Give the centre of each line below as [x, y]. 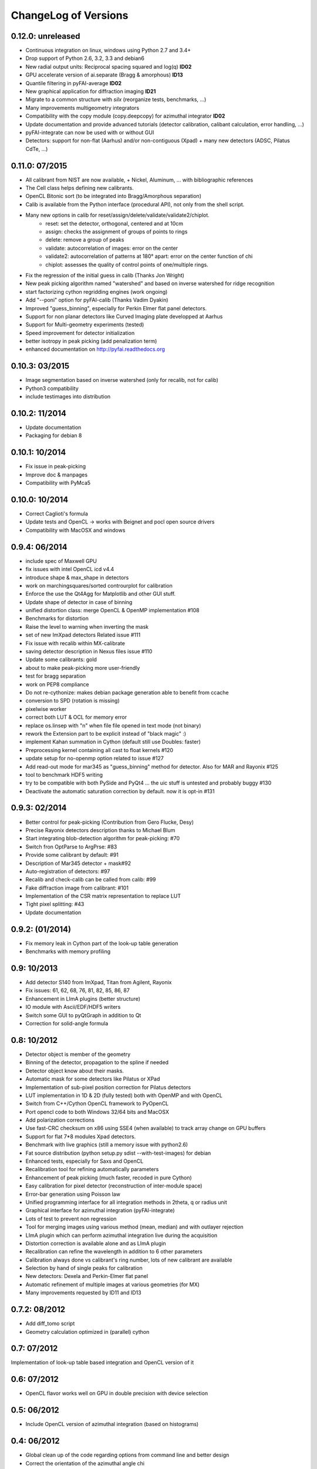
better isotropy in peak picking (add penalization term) [91, 341]
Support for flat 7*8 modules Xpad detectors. [81, 1136]
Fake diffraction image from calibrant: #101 [77, 888]
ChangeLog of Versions [70, 15]
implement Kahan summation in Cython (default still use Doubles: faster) [113, 742]
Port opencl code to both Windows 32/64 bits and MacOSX [97, 1112]
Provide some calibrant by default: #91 [72, 855]
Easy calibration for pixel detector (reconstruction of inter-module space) [114, 1186]
